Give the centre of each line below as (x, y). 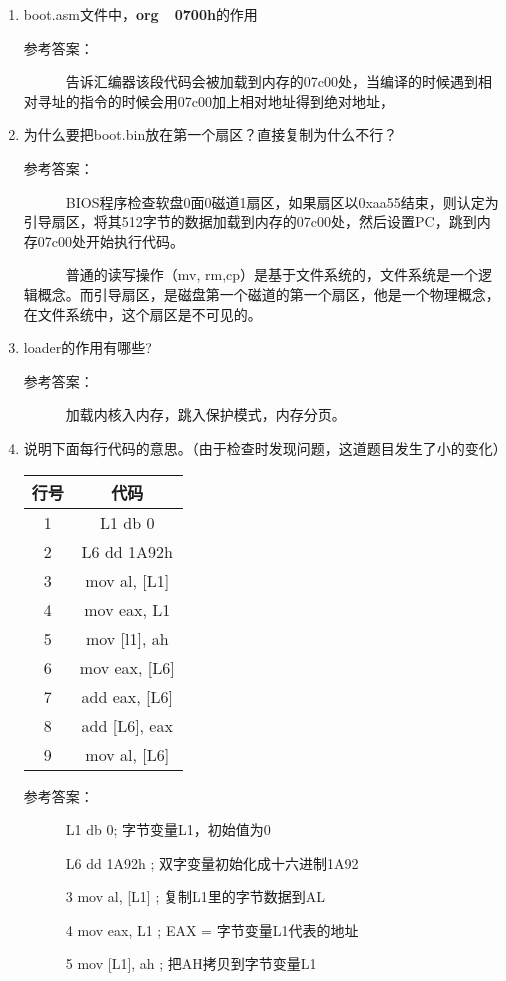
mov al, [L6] (127, 754)
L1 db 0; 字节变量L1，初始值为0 (168, 829)
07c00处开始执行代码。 (111, 240)
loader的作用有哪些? (87, 347)
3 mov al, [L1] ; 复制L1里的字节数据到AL (195, 896)
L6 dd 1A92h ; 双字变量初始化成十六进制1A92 (212, 862)
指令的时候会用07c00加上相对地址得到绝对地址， (237, 100)
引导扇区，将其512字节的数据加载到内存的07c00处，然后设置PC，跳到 (250, 221)
